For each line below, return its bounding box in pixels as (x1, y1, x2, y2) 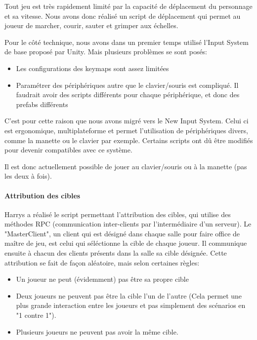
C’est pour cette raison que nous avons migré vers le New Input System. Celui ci (4, 115, 249, 126)
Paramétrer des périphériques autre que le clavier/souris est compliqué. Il (16, 79, 239, 90)
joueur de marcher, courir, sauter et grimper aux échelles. (4, 20, 178, 31)
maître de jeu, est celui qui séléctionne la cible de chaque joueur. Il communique (4, 238, 247, 248)
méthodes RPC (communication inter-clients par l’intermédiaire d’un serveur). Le (4, 219, 252, 229)
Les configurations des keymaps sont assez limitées (16, 63, 169, 73)
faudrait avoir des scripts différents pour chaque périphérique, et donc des (16, 89, 240, 100)
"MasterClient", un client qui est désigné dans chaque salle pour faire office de (4, 228, 240, 238)
